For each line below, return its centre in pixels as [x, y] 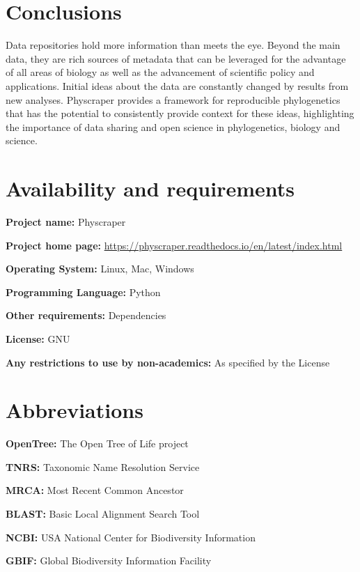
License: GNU [38, 338]
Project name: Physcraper [66, 222]
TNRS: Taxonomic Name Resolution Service [103, 466]
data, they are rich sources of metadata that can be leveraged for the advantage [176, 58]
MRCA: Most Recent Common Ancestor [95, 490]
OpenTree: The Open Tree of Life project [97, 443]
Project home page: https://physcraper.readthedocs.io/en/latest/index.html [174, 245]
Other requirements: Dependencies [86, 315]
